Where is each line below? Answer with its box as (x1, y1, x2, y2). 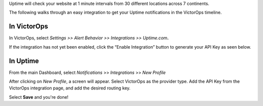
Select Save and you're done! (9, 94, 69, 100)
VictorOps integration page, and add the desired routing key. (9, 85, 131, 91)
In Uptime (9, 56, 39, 65)
